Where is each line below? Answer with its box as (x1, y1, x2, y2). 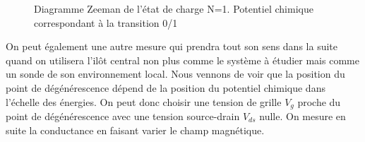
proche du (297, 94, 341, 109)
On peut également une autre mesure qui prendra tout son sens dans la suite (6, 39, 337, 54)
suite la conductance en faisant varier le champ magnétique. (6, 122, 265, 137)
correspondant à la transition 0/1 (34, 15, 178, 30)
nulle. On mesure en (259, 109, 346, 124)
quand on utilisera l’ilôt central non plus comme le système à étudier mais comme (6, 52, 359, 67)
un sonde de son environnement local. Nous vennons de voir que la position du (6, 66, 345, 81)
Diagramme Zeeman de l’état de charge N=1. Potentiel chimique (34, 1, 313, 16)
